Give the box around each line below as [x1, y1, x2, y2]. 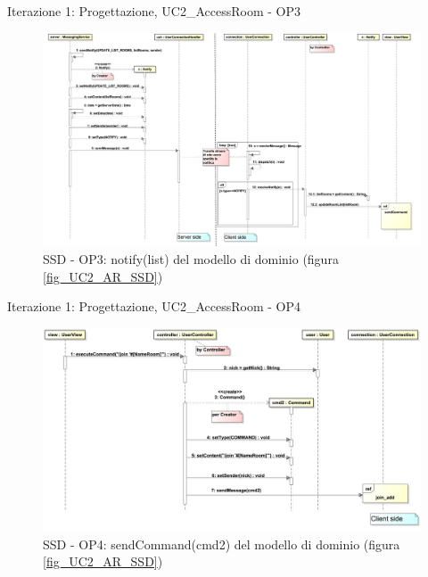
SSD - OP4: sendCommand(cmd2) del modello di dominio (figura [43, 534, 400, 553]
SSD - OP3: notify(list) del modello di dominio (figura [43, 249, 339, 268]
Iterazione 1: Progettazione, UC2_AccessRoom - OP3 [7, 2, 300, 20]
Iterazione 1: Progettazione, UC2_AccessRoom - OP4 [7, 297, 300, 316]
